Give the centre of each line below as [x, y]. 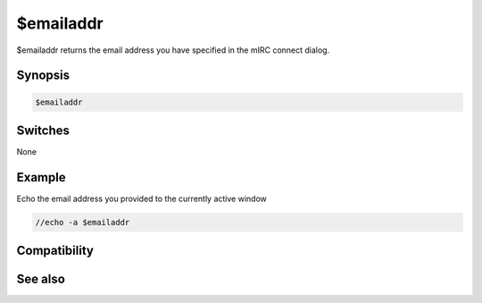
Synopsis [43, 76]
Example [41, 177]
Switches [43, 130]
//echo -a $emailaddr [83, 222]
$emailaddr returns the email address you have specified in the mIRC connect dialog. [173, 50]
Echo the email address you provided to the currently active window [141, 198]
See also [41, 279]
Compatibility [55, 251]
